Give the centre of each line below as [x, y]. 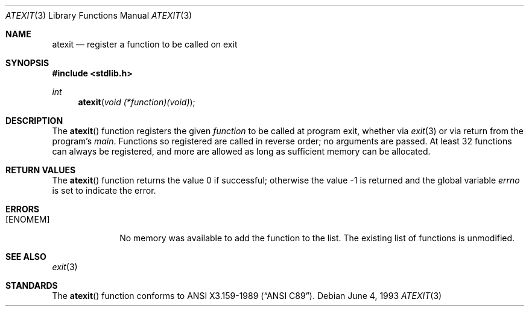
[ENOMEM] [28, 219]
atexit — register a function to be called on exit [145, 44]
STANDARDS [32, 285]
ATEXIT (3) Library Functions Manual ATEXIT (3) [99, 15]
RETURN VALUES [41, 170]
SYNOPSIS [27, 63]
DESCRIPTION [34, 121]
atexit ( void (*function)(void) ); [137, 102]
